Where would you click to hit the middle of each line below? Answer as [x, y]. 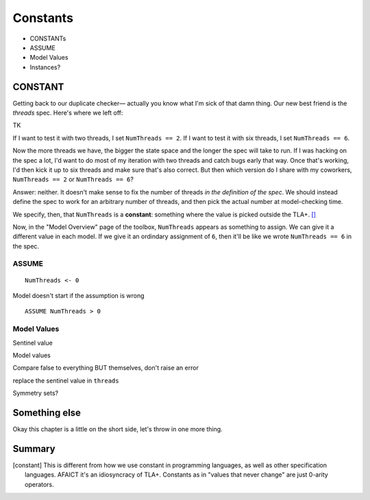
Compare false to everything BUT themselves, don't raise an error [106, 368]
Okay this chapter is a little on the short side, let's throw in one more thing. [118, 429]
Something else [47, 412]
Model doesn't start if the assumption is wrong [78, 296]
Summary [34, 449]
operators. [39, 484]
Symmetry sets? [35, 393]
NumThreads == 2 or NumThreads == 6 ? [73, 179]
